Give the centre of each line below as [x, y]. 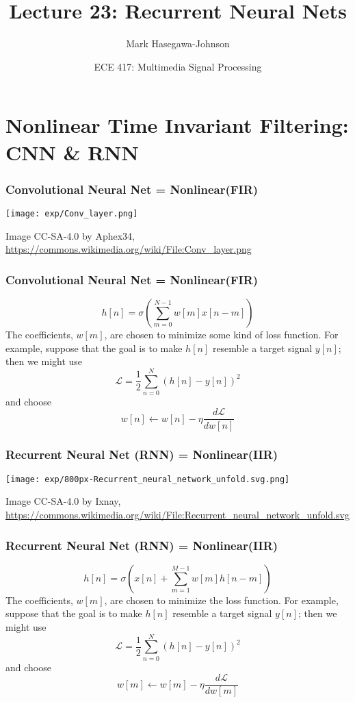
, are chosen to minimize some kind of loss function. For [221, 334]
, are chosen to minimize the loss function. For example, [221, 600]
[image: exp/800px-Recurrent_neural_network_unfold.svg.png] [148, 479]
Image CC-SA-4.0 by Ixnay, [63, 501]
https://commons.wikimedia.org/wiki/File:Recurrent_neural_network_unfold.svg [177, 514]
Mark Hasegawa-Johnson [178, 43]
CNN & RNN [72, 152]
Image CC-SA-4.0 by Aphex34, [70, 235]
